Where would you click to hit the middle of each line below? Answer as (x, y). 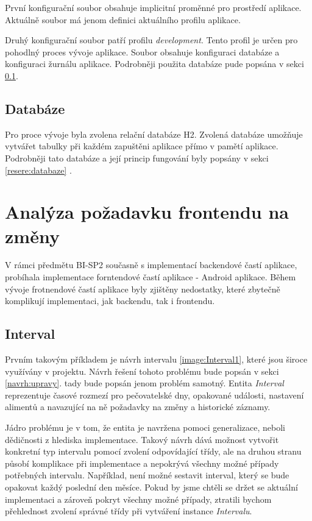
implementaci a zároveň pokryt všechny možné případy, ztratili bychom (138, 499)
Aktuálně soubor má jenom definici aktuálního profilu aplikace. (123, 19)
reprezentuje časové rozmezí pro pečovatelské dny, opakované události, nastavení (154, 395)
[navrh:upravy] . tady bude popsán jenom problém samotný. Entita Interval (144, 383)
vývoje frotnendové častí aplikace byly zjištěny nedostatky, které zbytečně (143, 289)
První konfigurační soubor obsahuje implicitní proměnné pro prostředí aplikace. (153, 7)
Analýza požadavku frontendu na (147, 212)
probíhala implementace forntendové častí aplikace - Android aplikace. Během (151, 277)
